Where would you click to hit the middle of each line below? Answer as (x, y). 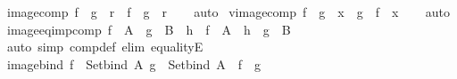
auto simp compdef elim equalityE (105, 47)
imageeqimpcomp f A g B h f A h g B (149, 29)
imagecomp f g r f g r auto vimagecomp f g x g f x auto (228, 12)
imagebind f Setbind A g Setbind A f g (133, 63)
